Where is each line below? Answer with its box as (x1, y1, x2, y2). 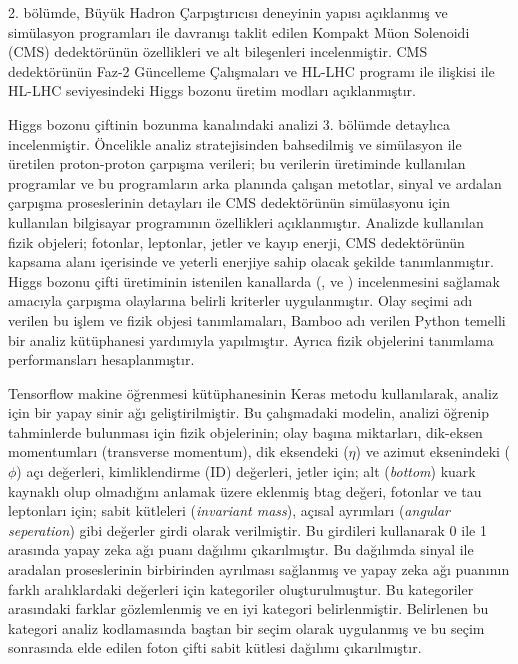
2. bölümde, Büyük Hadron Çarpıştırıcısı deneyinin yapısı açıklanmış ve (8, 2, 448, 22)
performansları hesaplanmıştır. (8, 349, 195, 370)
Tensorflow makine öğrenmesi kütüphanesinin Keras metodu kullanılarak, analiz (8, 382, 499, 403)
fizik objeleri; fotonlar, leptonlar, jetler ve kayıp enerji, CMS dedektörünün (8, 231, 465, 252)
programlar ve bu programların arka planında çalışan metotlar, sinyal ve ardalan (8, 172, 502, 193)
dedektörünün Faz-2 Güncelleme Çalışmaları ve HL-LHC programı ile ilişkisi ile (8, 60, 495, 81)
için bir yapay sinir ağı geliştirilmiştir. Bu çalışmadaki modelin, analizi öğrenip (8, 402, 490, 423)
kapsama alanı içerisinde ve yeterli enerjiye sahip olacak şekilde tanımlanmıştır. (8, 251, 494, 272)
